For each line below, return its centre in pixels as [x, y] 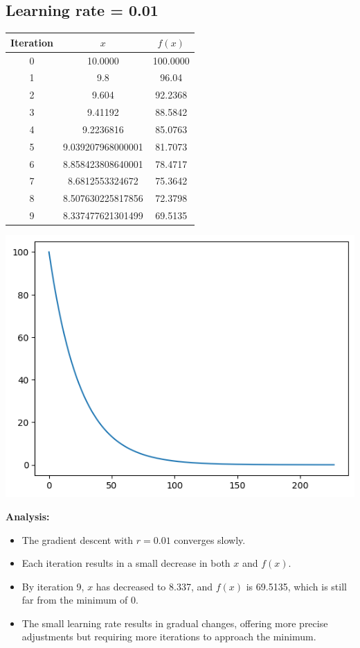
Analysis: [28, 516]
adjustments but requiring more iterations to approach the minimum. [169, 637]
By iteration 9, [53, 586]
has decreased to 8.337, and [154, 586]
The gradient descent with [78, 539]
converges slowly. [210, 539]
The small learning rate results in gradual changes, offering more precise [175, 623]
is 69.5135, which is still [296, 586]
